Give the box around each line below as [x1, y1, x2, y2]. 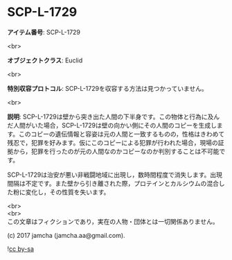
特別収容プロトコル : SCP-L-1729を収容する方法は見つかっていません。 [7, 84, 208, 92]
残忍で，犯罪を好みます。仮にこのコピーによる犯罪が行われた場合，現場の [7, 138, 218, 146]
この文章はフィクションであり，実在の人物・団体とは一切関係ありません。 [7, 217, 220, 225]
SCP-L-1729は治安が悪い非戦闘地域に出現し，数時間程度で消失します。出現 [7, 171, 223, 179]
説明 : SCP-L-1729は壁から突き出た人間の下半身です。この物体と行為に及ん [7, 112, 220, 121]
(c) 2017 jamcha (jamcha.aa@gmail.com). [7, 231, 126, 239]
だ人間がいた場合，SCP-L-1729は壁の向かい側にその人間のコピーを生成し [7, 121, 217, 129]
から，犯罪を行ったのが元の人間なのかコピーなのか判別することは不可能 [12, 147, 220, 155]
